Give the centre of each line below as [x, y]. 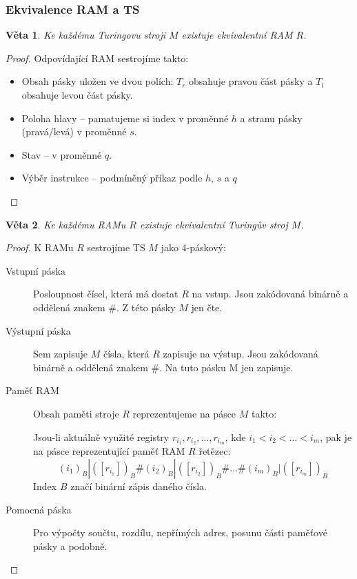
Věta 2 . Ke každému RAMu [66, 224]
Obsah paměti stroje [76, 413]
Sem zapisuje [61, 354]
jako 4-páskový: [193, 247]
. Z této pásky [146, 307]
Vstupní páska [35, 270]
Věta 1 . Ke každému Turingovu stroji [85, 35]
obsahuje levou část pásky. [77, 95]
